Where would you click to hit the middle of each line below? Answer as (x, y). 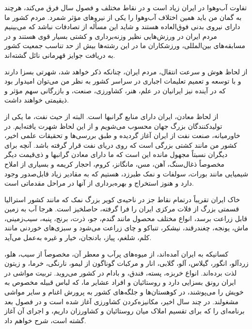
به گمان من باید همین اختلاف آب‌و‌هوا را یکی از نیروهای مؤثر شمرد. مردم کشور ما (123, 17)
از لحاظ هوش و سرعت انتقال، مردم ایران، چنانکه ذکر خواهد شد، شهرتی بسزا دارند (126, 71)
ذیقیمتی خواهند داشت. (37, 100)
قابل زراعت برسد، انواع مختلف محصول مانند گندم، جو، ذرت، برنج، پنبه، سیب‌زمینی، (126, 218)
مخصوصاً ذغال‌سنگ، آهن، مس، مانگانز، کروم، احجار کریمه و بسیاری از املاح (115, 164)
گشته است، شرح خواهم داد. (45, 320)
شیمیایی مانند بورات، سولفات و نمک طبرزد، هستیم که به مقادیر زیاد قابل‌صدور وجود (126, 173)
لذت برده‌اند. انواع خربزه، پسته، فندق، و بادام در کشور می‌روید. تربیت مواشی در (121, 272)
